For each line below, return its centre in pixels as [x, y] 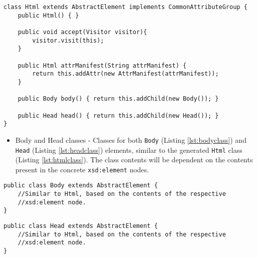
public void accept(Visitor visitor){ [82, 32]
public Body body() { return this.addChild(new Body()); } [118, 99]
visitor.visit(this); [68, 40]
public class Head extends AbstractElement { [81, 226]
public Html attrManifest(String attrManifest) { [102, 65]
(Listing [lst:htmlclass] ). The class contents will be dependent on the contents [134, 160]
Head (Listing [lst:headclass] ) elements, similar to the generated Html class [129, 150]
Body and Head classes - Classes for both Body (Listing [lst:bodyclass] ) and [131, 140]
